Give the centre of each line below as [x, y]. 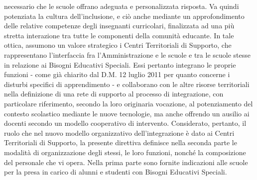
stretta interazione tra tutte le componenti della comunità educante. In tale [119, 35]
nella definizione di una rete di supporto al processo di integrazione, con [114, 94]
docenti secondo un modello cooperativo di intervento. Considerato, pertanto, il [125, 123]
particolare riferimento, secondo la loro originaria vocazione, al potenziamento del [128, 103]
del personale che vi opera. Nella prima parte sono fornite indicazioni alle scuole [126, 162]
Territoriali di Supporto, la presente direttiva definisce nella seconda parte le [121, 142]
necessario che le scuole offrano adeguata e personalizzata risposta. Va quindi [122, 6]
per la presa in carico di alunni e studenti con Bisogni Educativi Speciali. [116, 172]
